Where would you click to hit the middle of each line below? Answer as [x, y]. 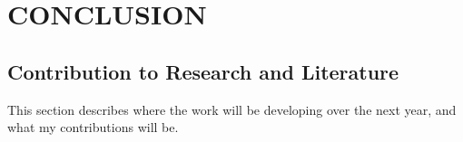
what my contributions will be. [93, 127]
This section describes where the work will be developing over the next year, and [232, 109]
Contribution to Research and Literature [203, 71]
